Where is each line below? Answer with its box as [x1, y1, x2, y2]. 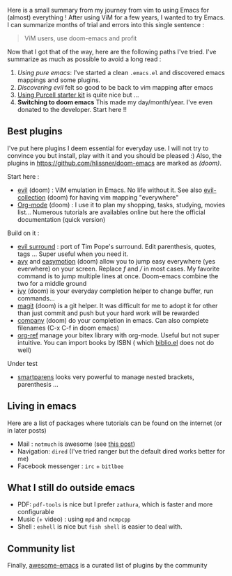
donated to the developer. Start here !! [17, 106, 127, 113]
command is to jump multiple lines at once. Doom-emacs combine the [17, 271, 219, 280]
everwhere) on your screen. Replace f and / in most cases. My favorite [17, 264, 220, 273]
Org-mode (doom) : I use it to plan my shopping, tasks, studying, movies [17, 200, 226, 209]
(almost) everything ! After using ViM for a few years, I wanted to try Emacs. [7, 13, 225, 22]
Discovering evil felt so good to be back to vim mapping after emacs [17, 83, 214, 91]
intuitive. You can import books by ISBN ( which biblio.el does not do [17, 338, 215, 346]
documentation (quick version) [17, 215, 106, 223]
